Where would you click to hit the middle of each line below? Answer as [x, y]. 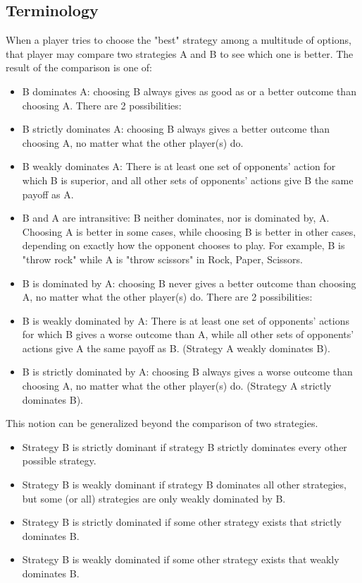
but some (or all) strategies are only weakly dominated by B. [154, 498]
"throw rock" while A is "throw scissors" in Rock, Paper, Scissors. [162, 259]
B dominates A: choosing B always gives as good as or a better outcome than [189, 91]
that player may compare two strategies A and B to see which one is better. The [180, 53]
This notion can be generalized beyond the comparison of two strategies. [162, 423]
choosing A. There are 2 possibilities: [102, 105]
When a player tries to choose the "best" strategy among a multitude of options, [179, 40]
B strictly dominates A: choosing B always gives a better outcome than [176, 129]
